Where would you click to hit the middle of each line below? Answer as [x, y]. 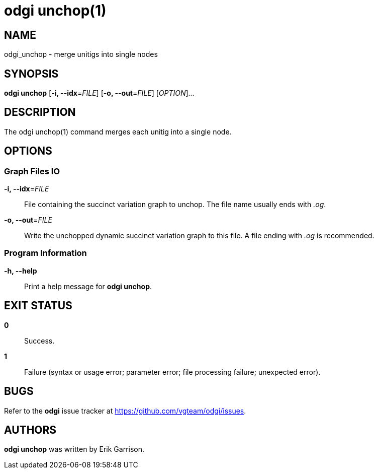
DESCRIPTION [40, 112]
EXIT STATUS [38, 306]
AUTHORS [30, 430]
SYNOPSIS [31, 74]
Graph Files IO [32, 171]
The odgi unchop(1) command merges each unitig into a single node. [118, 131]
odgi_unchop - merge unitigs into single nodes [81, 54]
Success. [39, 341]
